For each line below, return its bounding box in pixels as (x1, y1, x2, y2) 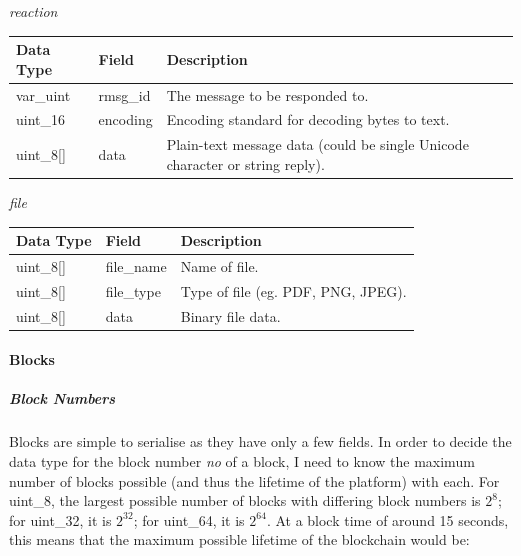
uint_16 (16, 109, 66, 130)
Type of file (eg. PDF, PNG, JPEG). (180, 280, 407, 301)
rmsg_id (98, 84, 151, 105)
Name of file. (180, 255, 259, 276)
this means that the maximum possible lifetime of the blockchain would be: (9, 529, 470, 550)
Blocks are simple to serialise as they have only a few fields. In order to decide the (9, 431, 512, 452)
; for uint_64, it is (133, 509, 245, 530)
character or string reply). (166, 153, 325, 174)
